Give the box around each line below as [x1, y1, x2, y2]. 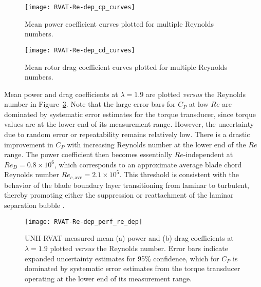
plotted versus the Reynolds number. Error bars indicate [50, 242, 228, 253]
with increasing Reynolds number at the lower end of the [67, 139, 246, 149]
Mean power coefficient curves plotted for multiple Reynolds [25, 18, 214, 29]
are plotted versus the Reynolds [145, 88, 246, 99]
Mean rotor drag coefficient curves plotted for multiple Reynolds [25, 61, 228, 72]
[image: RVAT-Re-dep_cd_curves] [25, 46, 135, 54]
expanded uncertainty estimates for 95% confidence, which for [25, 253, 219, 263]
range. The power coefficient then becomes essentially [4, 149, 172, 160]
